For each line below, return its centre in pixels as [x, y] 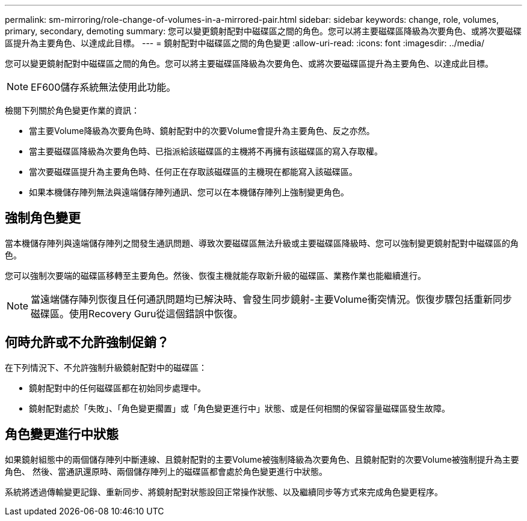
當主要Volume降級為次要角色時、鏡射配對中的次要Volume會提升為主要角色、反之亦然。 [202, 131]
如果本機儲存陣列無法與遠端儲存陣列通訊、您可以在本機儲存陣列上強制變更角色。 [189, 192]
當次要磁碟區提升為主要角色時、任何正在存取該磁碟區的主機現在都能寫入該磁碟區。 [193, 172]
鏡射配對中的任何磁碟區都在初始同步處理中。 [117, 388]
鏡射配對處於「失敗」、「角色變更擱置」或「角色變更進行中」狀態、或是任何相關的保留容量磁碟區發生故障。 [239, 408]
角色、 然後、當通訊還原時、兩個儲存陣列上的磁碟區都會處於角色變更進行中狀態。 [166, 471]
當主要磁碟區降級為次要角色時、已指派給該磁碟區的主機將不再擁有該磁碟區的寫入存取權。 [206, 151]
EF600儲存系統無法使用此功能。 [103, 87]
